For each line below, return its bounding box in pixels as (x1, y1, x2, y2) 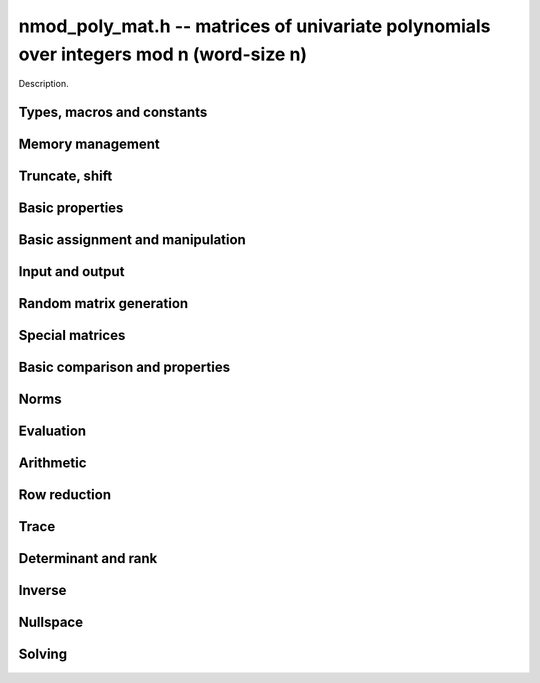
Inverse (18, 582, 67, 599)
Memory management (18, 136, 160, 153)
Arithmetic (18, 455, 87, 472)
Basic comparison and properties (18, 359, 230, 376)
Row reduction (18, 486, 112, 504)
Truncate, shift (18, 168, 113, 185)
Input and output (18, 263, 125, 280)
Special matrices (18, 327, 126, 344)
